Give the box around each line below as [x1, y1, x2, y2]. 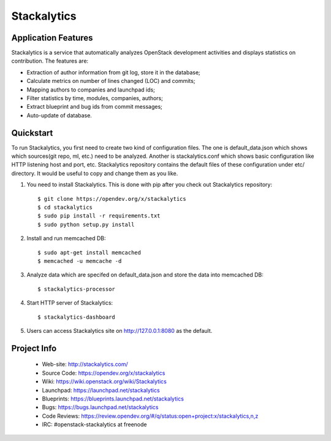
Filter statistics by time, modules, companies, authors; [26, 95, 164, 102]
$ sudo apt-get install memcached [37, 249, 141, 256]
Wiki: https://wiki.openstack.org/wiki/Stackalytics [42, 378, 167, 385]
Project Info [11, 343, 57, 353]
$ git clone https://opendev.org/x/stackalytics [37, 195, 186, 202]
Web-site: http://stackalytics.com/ [42, 361, 128, 368]
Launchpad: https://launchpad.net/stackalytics [42, 386, 160, 394]
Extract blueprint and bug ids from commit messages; [26, 103, 162, 111]
